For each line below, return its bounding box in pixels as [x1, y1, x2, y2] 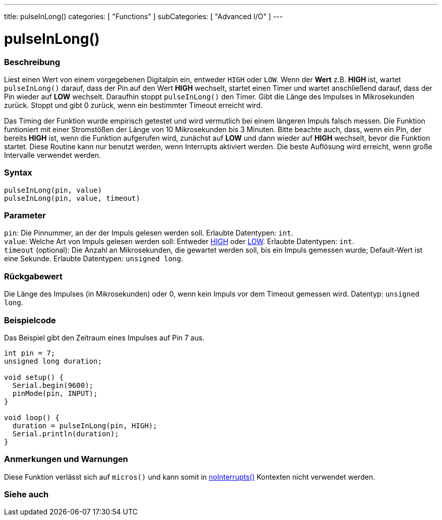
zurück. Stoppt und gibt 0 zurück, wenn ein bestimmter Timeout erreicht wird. [4, 100, 263, 109]
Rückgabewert [4, 271, 63, 281]
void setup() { [4, 373, 64, 381]
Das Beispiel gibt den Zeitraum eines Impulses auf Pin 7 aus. [4, 333, 205, 342]
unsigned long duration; [4, 357, 102, 365]
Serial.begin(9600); [12, 381, 94, 389]
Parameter [4, 210, 46, 220]
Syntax [4, 167, 32, 178]
